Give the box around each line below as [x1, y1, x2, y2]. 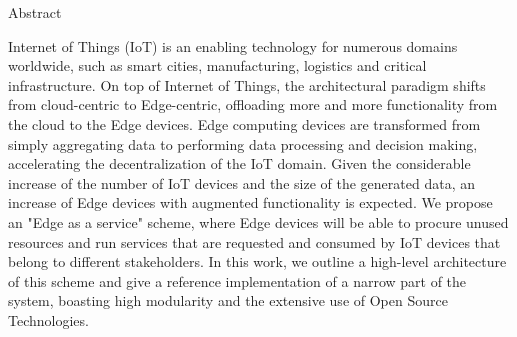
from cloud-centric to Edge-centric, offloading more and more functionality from [8, 94, 498, 115]
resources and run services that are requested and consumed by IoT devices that [8, 231, 501, 252]
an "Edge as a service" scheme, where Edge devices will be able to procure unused [8, 211, 509, 232]
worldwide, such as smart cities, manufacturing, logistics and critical [8, 55, 427, 76]
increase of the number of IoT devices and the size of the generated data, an [8, 172, 475, 193]
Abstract [8, 2, 62, 22]
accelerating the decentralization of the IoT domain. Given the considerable [8, 153, 471, 174]
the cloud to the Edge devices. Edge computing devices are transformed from [8, 113, 481, 134]
